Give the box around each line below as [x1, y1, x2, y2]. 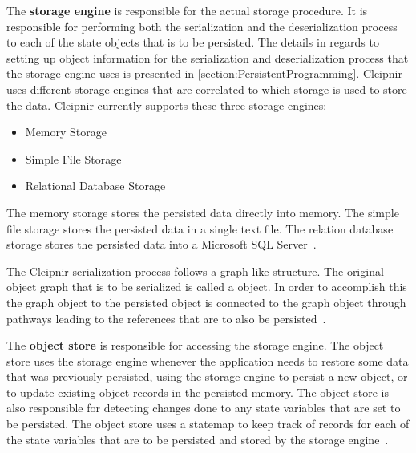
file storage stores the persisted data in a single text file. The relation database [6, 220, 394, 237]
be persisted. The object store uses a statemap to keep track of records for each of [6, 415, 410, 432]
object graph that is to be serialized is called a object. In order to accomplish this [6, 278, 407, 295]
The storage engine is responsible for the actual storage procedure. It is [6, 2, 368, 18]
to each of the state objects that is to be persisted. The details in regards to [6, 34, 379, 51]
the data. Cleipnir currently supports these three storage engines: [6, 96, 327, 113]
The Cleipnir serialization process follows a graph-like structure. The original [6, 262, 384, 279]
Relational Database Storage [25, 177, 166, 194]
